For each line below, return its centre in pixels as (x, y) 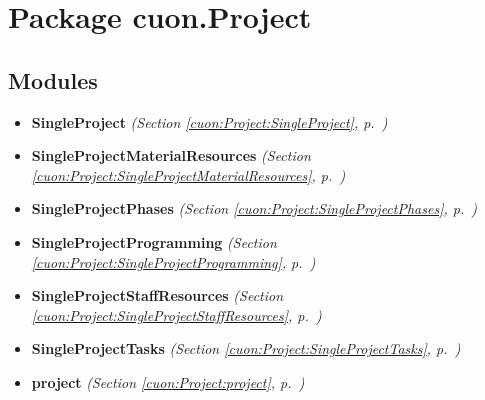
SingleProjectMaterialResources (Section (171, 155)
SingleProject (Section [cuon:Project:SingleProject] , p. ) (209, 121)
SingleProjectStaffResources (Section (157, 295)
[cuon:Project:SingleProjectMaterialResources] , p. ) (188, 174)
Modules (53, 79)
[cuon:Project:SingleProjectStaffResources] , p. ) (176, 314)
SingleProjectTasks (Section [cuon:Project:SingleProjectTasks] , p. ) (246, 348)
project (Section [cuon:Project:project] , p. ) (168, 381)
